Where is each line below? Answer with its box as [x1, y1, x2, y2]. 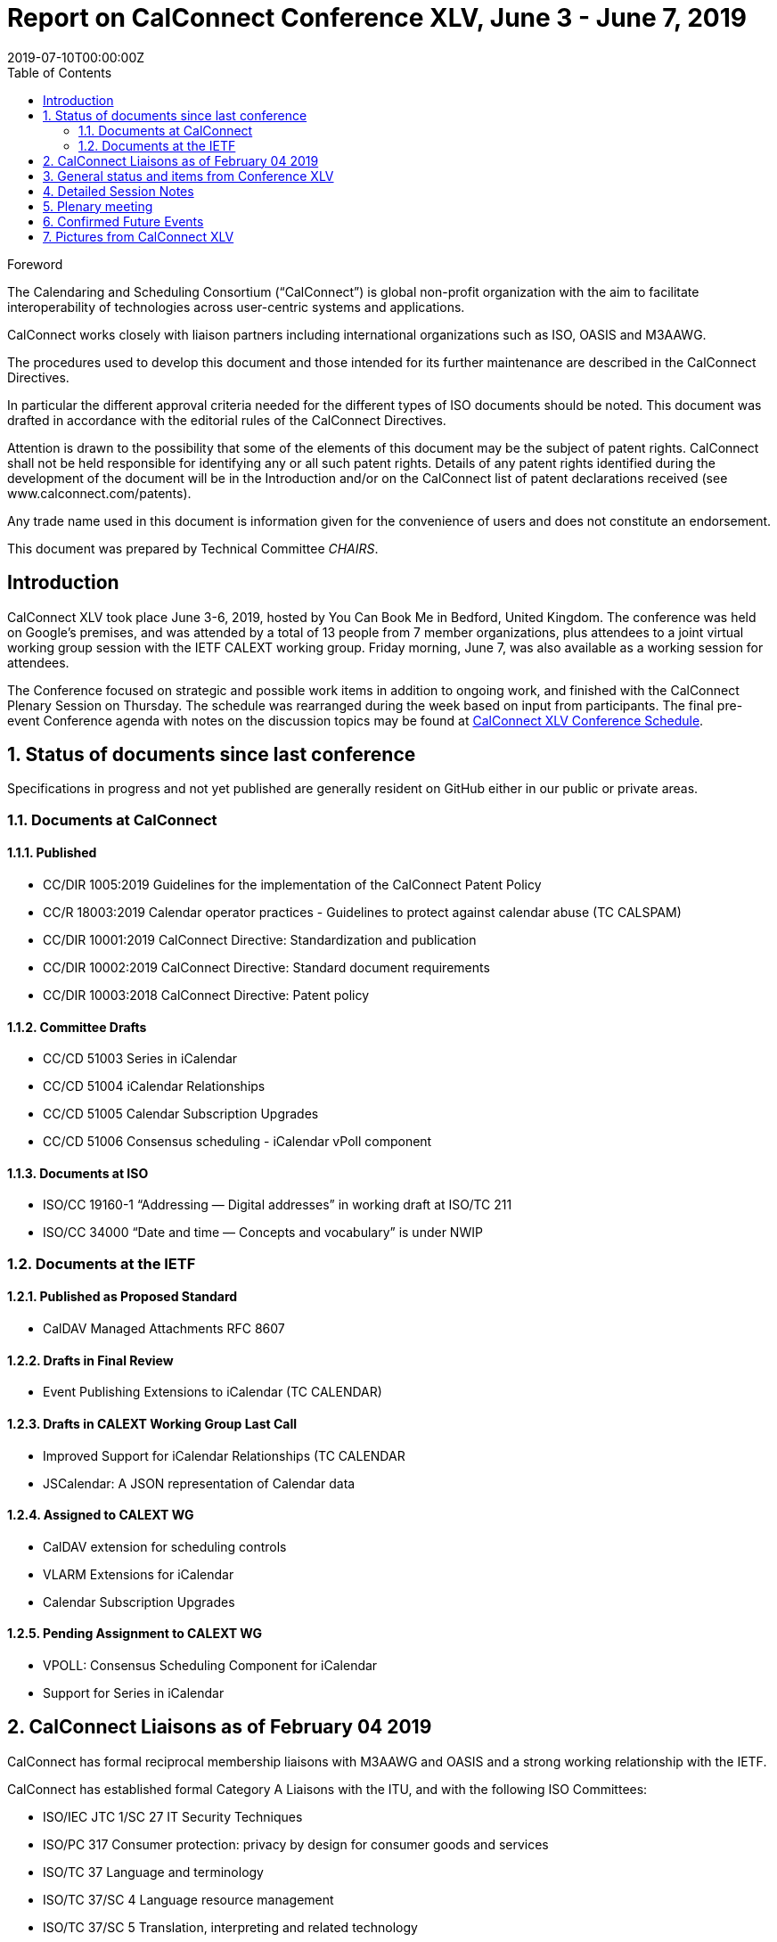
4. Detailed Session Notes [43, 183, 194, 199]
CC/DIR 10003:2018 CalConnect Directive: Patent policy [43, 987, 370, 1004]
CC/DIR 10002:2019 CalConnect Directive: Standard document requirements [43, 960, 490, 976]
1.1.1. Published [7, 845, 97, 861]
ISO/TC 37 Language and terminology [43, 1864, 264, 1880]
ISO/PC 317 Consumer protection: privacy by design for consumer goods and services [43, 1836, 549, 1852]
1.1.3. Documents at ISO [7, 1165, 149, 1181]
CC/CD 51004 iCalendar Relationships [43, 1078, 266, 1094]
